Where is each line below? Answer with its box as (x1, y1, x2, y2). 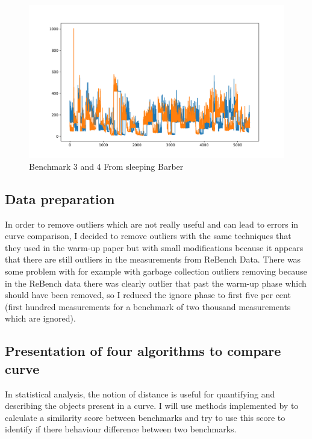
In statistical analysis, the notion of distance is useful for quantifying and (5, 387, 275, 400)
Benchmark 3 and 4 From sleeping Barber (29, 160, 184, 172)
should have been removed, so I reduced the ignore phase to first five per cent (5, 288, 291, 301)
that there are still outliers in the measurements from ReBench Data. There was (5, 253, 301, 266)
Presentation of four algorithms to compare (5, 341, 281, 360)
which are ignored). (5, 312, 76, 325)
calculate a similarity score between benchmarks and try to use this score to (5, 411, 285, 423)
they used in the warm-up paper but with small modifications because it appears (5, 241, 304, 254)
